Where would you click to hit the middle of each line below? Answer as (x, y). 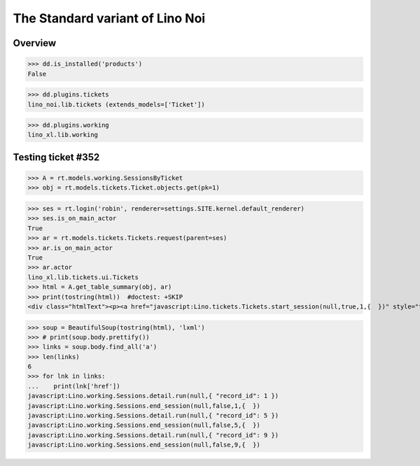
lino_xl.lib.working (63, 135)
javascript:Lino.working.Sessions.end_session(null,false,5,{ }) (144, 425)
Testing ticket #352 (56, 157)
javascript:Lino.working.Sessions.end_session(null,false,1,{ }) (144, 405)
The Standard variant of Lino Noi (109, 18)
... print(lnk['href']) (74, 386)
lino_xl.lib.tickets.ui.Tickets (83, 277)
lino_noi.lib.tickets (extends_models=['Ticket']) (117, 104)
